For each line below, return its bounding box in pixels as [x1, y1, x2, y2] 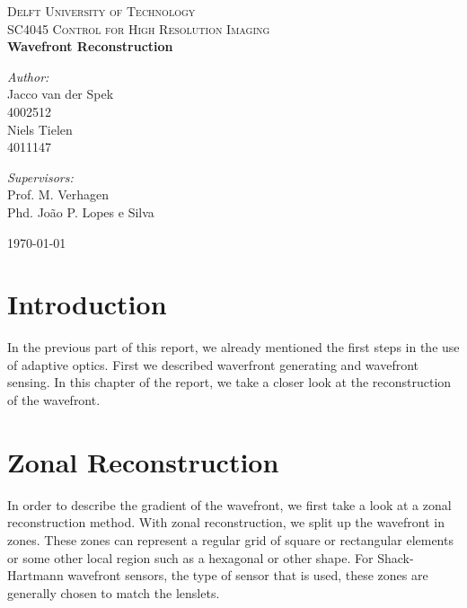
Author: [7, 66, 49, 85]
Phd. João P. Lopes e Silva [7, 202, 154, 221]
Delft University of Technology [7, 2, 196, 20]
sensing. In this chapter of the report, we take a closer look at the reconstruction [7, 373, 452, 392]
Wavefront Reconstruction [7, 37, 173, 56]
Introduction [7, 286, 167, 322]
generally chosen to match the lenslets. [7, 583, 220, 602]
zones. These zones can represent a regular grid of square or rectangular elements [7, 530, 454, 549]
